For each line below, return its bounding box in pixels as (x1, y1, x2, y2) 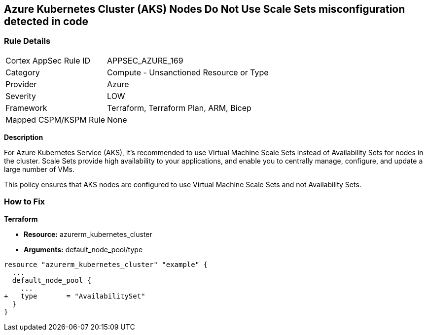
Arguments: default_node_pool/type (24, 245, 143, 254)
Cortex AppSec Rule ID (5, 55, 91, 66)
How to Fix (4, 197, 45, 207)
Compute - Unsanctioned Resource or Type (107, 67, 269, 77)
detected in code (4, 15, 89, 28)
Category (5, 67, 40, 77)
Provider (5, 79, 37, 89)
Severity (5, 91, 36, 101)
